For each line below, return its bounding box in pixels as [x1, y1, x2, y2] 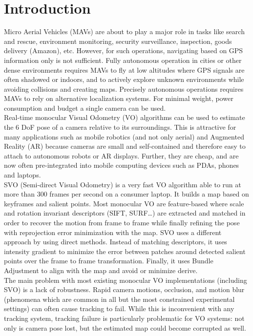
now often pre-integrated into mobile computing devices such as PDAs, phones [4, 160, 239, 170]
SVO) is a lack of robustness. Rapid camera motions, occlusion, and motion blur [4, 284, 245, 295]
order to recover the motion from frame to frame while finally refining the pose [4, 217, 240, 227]
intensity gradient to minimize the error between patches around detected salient [4, 246, 246, 256]
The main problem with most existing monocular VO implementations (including [4, 275, 247, 285]
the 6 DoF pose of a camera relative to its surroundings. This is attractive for [4, 122, 236, 132]
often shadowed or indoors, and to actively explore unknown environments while [4, 74, 244, 84]
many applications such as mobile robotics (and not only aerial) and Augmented [4, 131, 244, 141]
